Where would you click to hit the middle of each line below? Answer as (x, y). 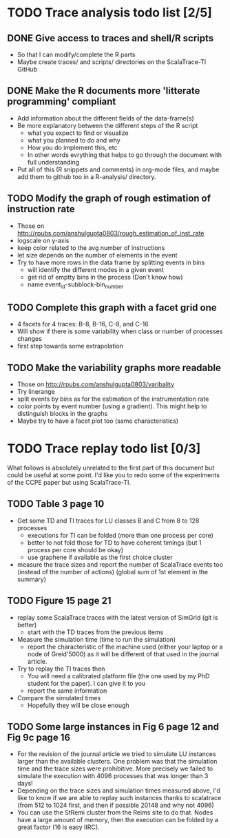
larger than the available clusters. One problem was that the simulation (117, 762)
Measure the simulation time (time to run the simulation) (96, 639)
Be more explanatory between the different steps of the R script (107, 125)
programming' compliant (62, 102)
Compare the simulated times (59, 698)
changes (30, 339)
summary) (32, 579)
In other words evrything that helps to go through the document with (125, 155)
